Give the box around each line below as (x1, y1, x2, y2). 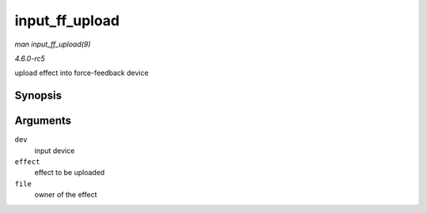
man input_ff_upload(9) (14, 39, 91, 49)
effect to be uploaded (34, 168, 105, 177)
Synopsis (14, 89, 62, 103)
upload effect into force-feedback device (14, 68, 149, 78)
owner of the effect (34, 190, 98, 200)
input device (34, 146, 75, 155)
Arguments (14, 114, 72, 128)
